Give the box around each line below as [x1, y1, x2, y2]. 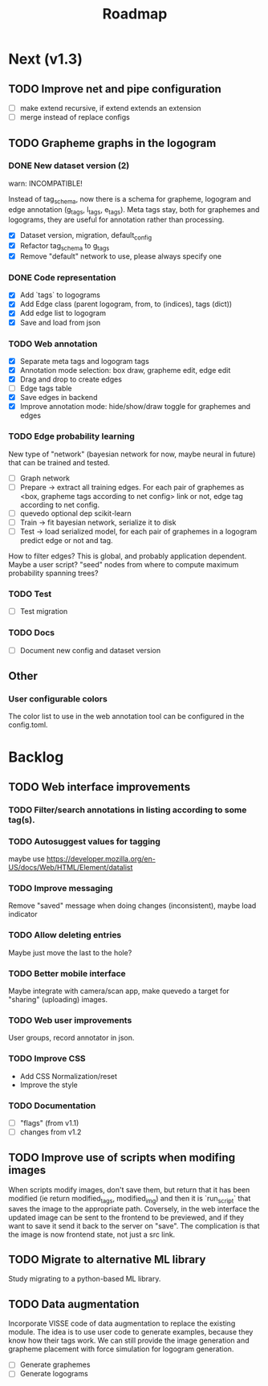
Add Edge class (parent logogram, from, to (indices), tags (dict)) [19, 299, 233, 309]
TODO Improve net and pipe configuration [8, 82, 222, 96]
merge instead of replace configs [19, 112, 130, 122]
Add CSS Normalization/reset [19, 1071, 118, 1081]
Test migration [19, 607, 68, 616]
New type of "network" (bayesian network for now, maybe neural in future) [8, 449, 256, 459]
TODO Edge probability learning [8, 431, 135, 442]
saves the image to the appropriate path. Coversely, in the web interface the [8, 1204, 260, 1213]
